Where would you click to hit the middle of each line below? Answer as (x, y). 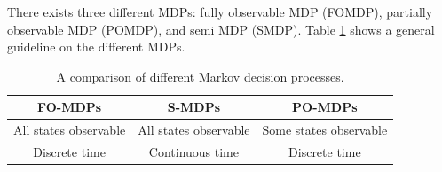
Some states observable (325, 130)
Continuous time (193, 152)
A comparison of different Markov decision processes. (200, 76)
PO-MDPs (325, 107)
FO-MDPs (70, 107)
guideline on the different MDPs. (96, 47)
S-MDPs (194, 107)
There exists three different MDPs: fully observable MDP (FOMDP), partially (220, 12)
